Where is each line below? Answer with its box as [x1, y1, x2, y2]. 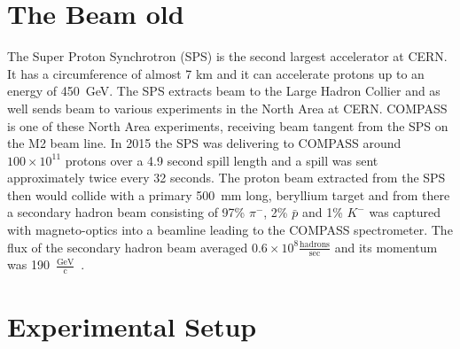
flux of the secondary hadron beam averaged [7, 237, 248, 256]
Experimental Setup [7, 307, 257, 344]
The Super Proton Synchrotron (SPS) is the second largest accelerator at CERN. [7, 47, 448, 66]
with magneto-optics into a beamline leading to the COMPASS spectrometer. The [7, 221, 453, 239]
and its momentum [334, 237, 438, 256]
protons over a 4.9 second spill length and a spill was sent [65, 151, 378, 169]
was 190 [7, 255, 50, 274]
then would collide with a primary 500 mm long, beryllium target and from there [7, 185, 450, 204]
